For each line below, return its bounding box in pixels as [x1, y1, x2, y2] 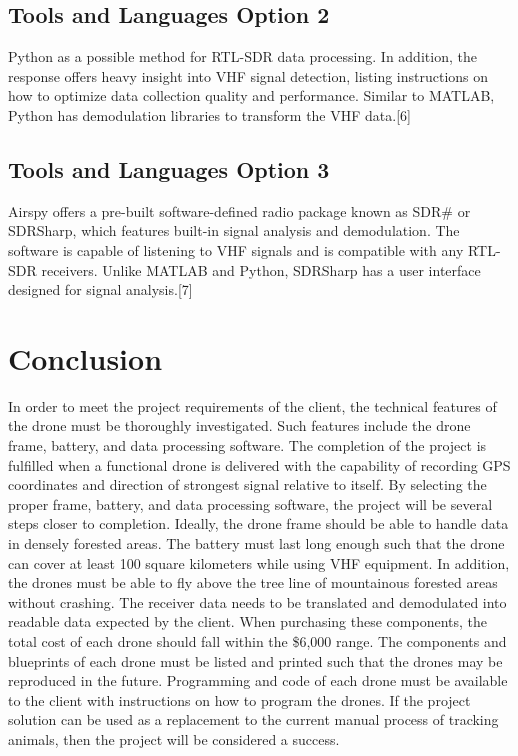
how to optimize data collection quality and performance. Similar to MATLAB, [8, 85, 495, 106]
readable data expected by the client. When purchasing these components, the [8, 611, 488, 632]
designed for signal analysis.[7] [8, 279, 193, 300]
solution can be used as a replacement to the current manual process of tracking [8, 709, 499, 730]
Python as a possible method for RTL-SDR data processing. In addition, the [8, 46, 477, 67]
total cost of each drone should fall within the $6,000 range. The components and [8, 631, 507, 651]
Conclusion [8, 337, 163, 378]
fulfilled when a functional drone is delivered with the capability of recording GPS [8, 454, 511, 475]
